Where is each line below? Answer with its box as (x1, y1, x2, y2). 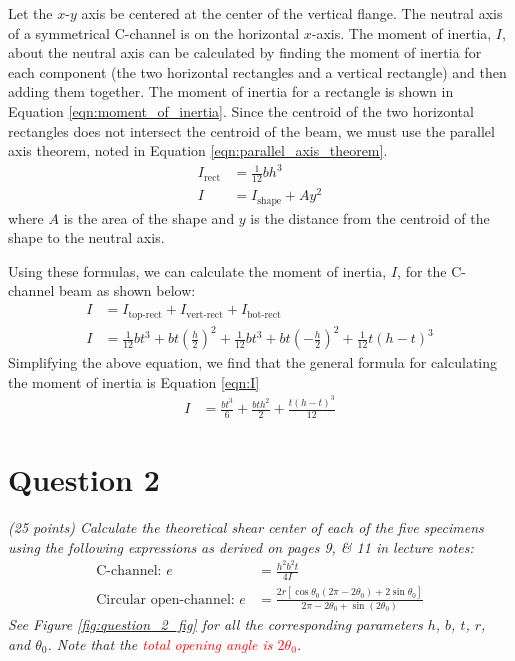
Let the (8, 3, 53, 23)
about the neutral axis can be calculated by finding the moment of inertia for (8, 42, 482, 63)
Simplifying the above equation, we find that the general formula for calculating (8, 352, 498, 373)
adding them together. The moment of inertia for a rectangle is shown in (8, 81, 454, 102)
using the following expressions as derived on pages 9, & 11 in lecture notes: (8, 536, 474, 557)
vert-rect (186, 309, 224, 320)
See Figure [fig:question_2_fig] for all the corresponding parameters (8, 613, 423, 634)
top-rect (128, 309, 163, 320)
